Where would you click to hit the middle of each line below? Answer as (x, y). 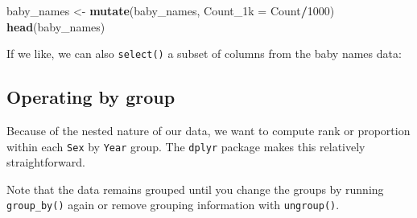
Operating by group (91, 97)
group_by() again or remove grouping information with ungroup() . (173, 205)
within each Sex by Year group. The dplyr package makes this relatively (186, 146)
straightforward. (46, 162)
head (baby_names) (56, 26)
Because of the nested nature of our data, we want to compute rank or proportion (208, 131)
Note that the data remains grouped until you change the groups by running (195, 189)
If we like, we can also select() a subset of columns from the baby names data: (204, 53)
